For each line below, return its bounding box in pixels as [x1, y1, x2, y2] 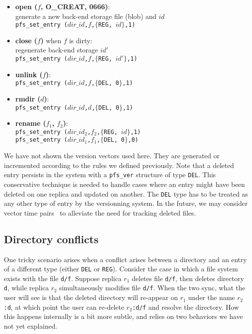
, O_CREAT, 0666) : [41, 1, 110, 11]
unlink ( [15, 69, 43, 79]
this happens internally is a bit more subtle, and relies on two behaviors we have [4, 311, 243, 321]
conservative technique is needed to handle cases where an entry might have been [4, 179, 245, 189]
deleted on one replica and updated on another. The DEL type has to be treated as [4, 188, 248, 199]
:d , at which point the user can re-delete [4, 301, 125, 312]
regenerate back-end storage [15, 45, 98, 55]
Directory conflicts [4, 231, 99, 246]
